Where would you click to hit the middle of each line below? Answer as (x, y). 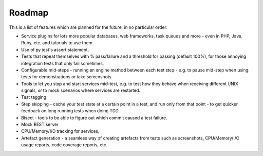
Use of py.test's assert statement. (55, 50)
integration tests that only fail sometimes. (63, 63)
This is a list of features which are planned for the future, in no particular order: (88, 27)
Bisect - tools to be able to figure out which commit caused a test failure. (94, 118)
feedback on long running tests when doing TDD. (71, 111)
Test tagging (34, 97)
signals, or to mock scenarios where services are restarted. (81, 90)
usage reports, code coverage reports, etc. (64, 145)
